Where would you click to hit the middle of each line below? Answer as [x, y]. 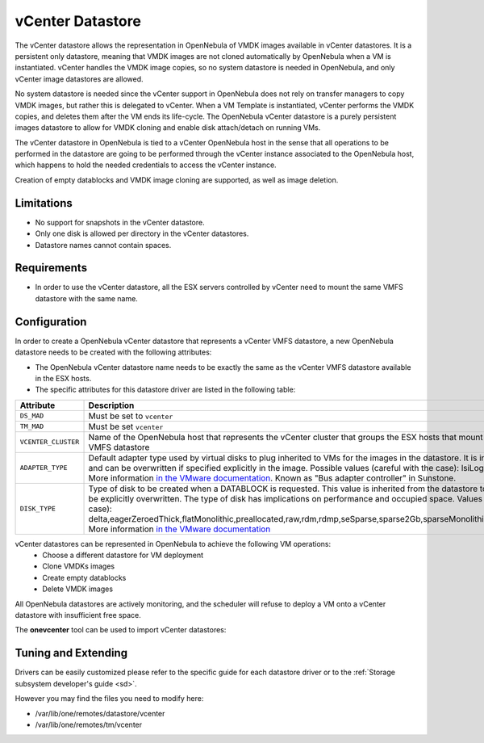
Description [111, 405]
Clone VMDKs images [79, 566]
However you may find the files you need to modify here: [109, 699]
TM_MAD [32, 427]
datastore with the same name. [87, 298]
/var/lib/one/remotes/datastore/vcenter [100, 713]
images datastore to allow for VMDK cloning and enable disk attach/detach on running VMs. [168, 128]
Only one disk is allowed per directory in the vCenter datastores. [142, 233]
